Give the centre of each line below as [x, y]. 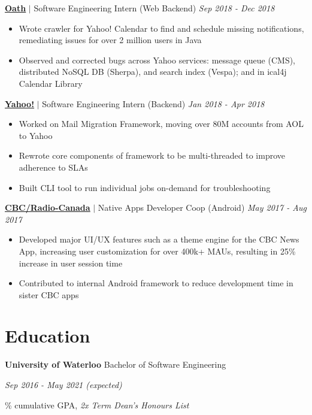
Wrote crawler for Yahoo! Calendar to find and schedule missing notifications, [161, 28]
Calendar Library [51, 83]
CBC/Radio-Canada [48, 207]
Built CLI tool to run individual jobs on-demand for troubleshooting [145, 187]
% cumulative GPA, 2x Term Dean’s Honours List [97, 405]
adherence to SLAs [53, 167]
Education [48, 336]
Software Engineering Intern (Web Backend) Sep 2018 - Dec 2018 [154, 8]
